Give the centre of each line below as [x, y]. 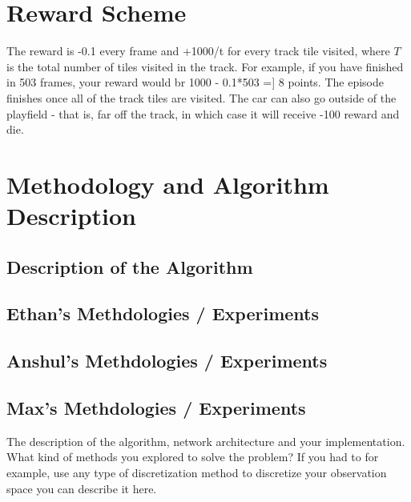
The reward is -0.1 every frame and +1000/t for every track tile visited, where [198, 51]
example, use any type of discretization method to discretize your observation [197, 472]
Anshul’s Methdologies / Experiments [167, 361]
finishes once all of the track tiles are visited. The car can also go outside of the [201, 97]
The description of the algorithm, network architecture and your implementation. [206, 441]
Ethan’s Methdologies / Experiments [163, 313]
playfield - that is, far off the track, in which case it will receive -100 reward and [203, 113]
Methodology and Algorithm [168, 184]
